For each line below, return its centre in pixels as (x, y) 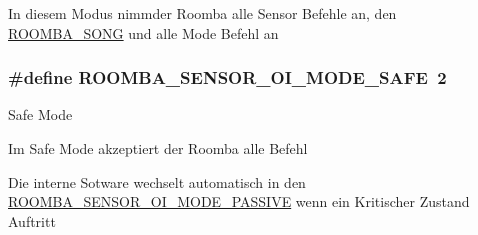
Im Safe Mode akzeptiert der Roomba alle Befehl (158, 148)
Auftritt (32, 220)
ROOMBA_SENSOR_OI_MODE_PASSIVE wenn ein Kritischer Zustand (239, 201)
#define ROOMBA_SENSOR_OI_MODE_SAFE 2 (227, 77)
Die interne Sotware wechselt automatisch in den (157, 181)
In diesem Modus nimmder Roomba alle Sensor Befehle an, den (202, 13)
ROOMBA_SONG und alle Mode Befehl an (143, 32)
